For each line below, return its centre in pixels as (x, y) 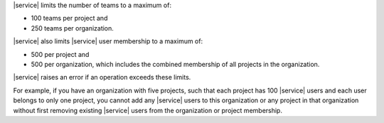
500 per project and (60, 54)
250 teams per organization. (72, 28)
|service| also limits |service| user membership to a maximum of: (108, 41)
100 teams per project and (69, 18)
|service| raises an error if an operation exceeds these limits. (102, 77)
